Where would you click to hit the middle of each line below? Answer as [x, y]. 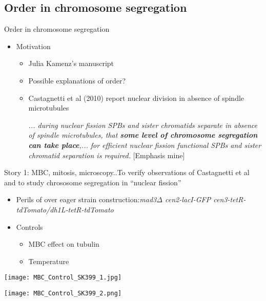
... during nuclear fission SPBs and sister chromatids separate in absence [143, 125]
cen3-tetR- [230, 199]
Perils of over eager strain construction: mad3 [86, 199]
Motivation [33, 46]
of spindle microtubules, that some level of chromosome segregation [143, 135]
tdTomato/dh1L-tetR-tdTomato [65, 209]
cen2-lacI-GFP [188, 199]
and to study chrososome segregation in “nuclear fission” [93, 182]
